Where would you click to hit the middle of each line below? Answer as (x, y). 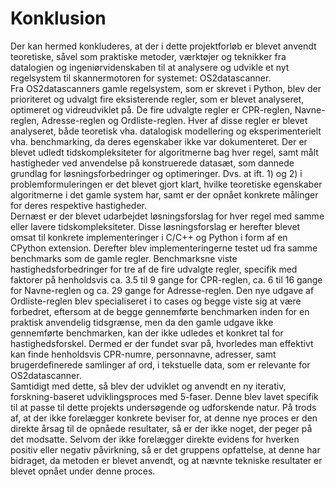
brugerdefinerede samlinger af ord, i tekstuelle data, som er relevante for (160, 364)
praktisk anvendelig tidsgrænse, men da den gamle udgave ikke (142, 322)
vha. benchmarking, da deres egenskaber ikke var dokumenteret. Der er (159, 141)
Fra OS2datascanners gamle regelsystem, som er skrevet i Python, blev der (166, 88)
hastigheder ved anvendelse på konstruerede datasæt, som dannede (152, 163)
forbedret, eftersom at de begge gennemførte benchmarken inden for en (160, 311)
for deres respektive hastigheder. (78, 205)
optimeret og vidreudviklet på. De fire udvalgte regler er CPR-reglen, (151, 109)
